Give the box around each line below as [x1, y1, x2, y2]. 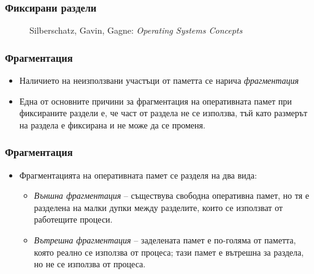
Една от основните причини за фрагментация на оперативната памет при [19, 94, 292, 107]
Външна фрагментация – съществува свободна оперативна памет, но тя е [34, 189, 309, 202]
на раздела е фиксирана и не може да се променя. [19, 118, 205, 131]
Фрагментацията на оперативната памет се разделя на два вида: [19, 168, 257, 181]
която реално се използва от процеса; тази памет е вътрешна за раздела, [34, 245, 304, 258]
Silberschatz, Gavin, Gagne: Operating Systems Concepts [29, 24, 243, 37]
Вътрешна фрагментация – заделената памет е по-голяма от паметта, [34, 234, 296, 246]
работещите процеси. [34, 213, 113, 226]
